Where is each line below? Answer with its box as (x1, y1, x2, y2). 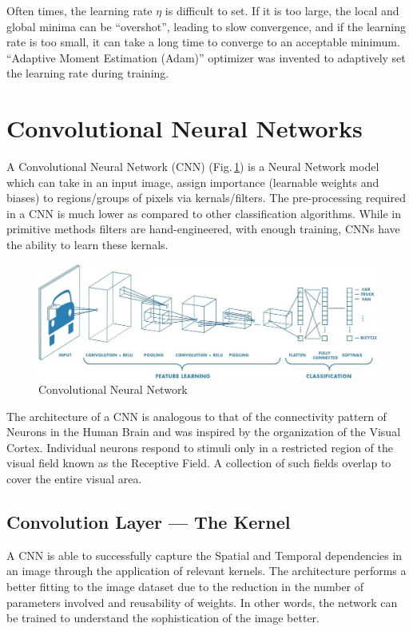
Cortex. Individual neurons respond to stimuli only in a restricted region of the (6, 439, 393, 455)
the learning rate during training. (6, 65, 169, 81)
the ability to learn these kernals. (6, 236, 169, 253)
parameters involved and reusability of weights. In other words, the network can (6, 593, 398, 610)
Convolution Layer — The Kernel (6, 510, 291, 534)
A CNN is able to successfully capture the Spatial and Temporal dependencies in (6, 546, 403, 563)
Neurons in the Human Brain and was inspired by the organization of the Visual (6, 423, 401, 440)
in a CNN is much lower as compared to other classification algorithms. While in (6, 204, 402, 221)
